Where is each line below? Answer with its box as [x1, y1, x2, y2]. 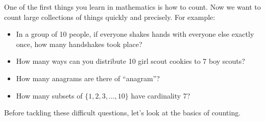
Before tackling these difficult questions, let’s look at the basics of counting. [4, 107, 241, 118]
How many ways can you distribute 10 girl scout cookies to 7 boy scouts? [16, 56, 245, 66]
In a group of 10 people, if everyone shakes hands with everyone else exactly [16, 29, 254, 39]
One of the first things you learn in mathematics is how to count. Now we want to [4, 2, 261, 12]
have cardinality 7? [131, 90, 190, 101]
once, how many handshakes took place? [16, 38, 142, 49]
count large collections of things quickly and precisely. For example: [4, 11, 215, 22]
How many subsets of [16, 90, 83, 101]
